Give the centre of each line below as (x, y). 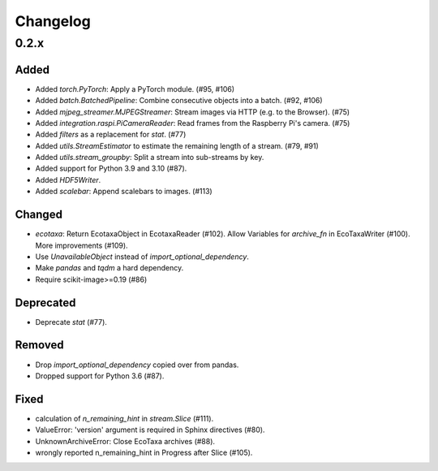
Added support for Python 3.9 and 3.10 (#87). (111, 169)
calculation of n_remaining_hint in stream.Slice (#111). (125, 418)
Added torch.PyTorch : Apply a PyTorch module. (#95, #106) (135, 89)
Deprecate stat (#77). (71, 322)
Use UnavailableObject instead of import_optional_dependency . (142, 257)
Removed (39, 345)
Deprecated (45, 302)
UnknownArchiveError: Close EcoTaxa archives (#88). (125, 441)
